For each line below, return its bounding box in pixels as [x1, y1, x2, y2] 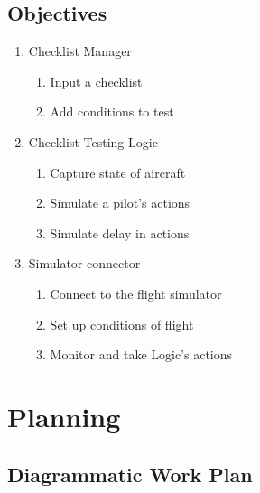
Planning [7, 397, 121, 434]
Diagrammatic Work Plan [7, 460, 253, 488]
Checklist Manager [28, 42, 132, 60]
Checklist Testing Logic [28, 132, 158, 151]
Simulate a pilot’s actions [50, 193, 190, 212]
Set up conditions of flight [50, 314, 194, 333]
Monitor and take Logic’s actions [50, 345, 233, 364]
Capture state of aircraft [50, 163, 186, 181]
